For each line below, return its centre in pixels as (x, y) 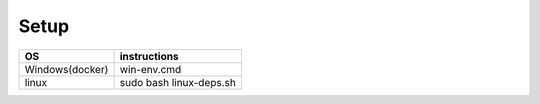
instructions (149, 56)
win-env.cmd (150, 69)
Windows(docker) (66, 69)
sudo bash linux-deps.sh (178, 82)
